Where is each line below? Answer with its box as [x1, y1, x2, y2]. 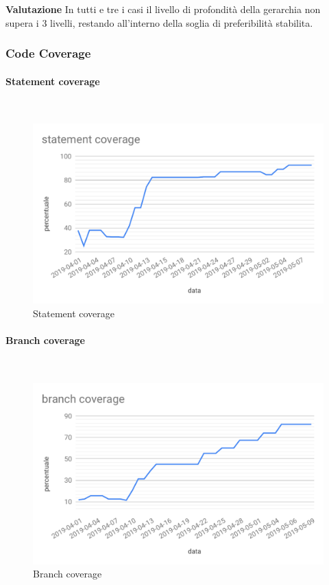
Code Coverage [5, 45, 91, 62]
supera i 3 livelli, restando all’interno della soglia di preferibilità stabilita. [5, 15, 313, 30]
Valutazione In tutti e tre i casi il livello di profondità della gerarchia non [5, 2, 321, 16]
